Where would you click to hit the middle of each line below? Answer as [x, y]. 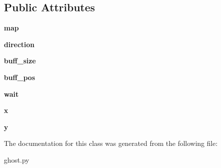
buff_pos [20, 77]
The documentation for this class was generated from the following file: [111, 143]
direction [19, 44]
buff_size [20, 61]
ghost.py [17, 159]
